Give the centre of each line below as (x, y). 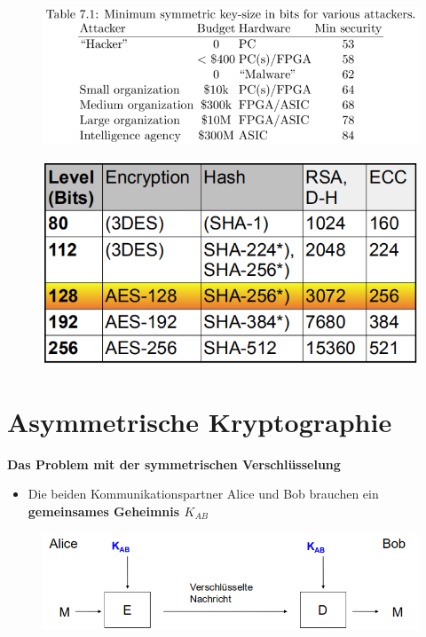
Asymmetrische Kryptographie (200, 421)
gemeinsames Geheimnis (104, 511)
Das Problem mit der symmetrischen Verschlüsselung (174, 464)
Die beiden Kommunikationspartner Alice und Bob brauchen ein (203, 494)
